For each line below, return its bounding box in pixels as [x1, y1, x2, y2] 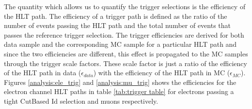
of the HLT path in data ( [4, 68, 81, 78]
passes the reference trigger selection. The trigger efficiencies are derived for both [4, 29, 244, 40]
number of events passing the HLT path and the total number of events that [4, 20, 231, 30]
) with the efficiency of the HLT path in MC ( [93, 68, 230, 78]
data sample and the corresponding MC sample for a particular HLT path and [4, 39, 237, 49]
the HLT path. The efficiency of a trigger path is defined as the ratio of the [4, 11, 227, 21]
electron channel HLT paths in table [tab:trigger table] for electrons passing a [4, 86, 234, 96]
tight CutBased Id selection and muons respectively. [4, 95, 158, 106]
